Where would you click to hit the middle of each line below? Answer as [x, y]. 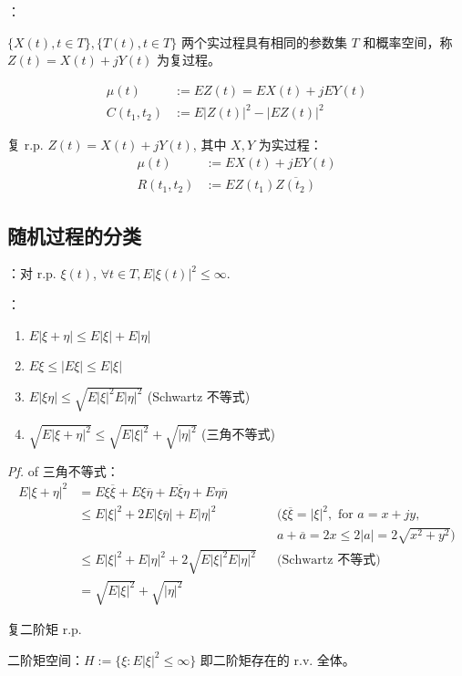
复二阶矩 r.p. [45, 629]
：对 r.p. [32, 273]
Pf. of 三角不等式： [63, 470]
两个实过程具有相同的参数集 [264, 42]
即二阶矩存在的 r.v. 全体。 [277, 659]
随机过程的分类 [74, 235]
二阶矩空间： [46, 659]
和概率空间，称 [408, 42]
